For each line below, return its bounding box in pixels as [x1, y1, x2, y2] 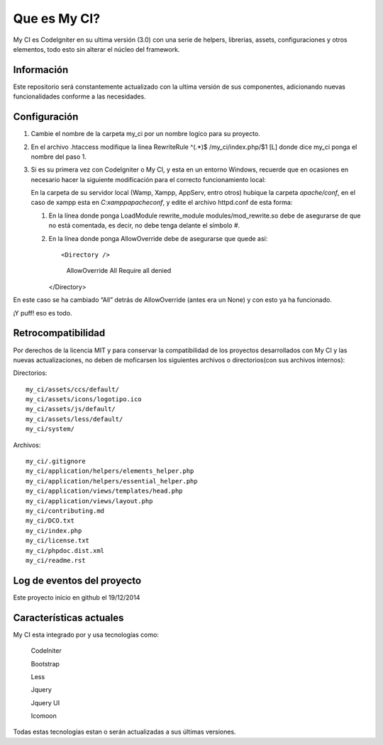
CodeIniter [30, 646, 62, 655]
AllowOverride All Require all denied [66, 267, 172, 275]
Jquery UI [30, 698, 60, 707]
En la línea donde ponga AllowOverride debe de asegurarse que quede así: [48, 234, 268, 242]
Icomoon [30, 712, 57, 720]
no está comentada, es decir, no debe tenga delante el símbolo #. [48, 221, 240, 230]
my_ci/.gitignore [26, 457, 86, 466]
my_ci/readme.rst [26, 556, 86, 564]
